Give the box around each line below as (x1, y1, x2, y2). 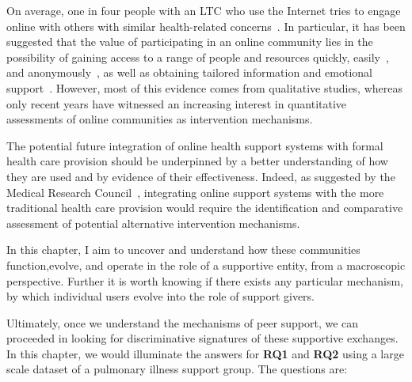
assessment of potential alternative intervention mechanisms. (6, 214, 300, 231)
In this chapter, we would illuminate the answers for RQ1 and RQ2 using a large (6, 345, 404, 361)
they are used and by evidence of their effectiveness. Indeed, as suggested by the (6, 168, 395, 184)
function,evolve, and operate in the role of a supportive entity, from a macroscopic (6, 256, 406, 273)
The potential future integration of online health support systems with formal (6, 137, 383, 153)
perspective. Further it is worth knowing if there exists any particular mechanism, (6, 272, 403, 289)
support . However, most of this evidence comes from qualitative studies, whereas (6, 79, 402, 96)
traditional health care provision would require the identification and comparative (6, 199, 403, 216)
